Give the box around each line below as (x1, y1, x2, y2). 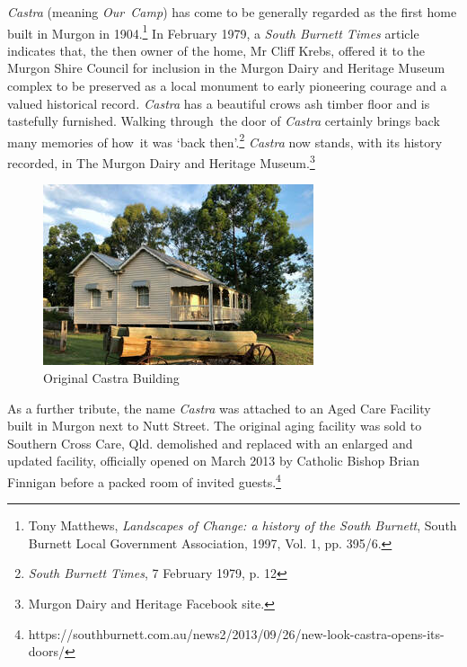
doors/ (28, 642, 65, 661)
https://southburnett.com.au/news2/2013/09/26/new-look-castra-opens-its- (28, 624, 445, 643)
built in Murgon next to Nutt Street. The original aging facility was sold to (7, 416, 422, 435)
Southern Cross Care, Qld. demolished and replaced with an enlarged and (7, 433, 413, 452)
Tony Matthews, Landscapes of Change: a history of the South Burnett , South (28, 516, 457, 535)
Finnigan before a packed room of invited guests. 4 (7, 469, 281, 491)
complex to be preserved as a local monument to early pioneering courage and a (7, 76, 447, 95)
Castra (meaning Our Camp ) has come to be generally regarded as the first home (7, 3, 457, 21)
